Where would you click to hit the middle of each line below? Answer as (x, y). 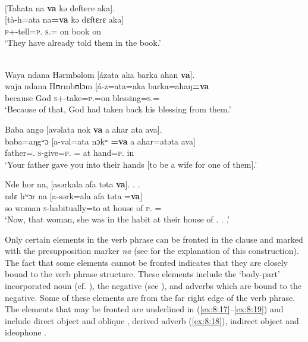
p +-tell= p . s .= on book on (53, 31)
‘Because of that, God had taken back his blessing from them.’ (118, 109)
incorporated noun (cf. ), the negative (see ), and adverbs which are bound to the (153, 286)
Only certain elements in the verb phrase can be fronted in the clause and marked (154, 239)
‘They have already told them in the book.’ (83, 43)
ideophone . (26, 332)
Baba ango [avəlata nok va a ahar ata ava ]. (84, 129)
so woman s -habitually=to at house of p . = (83, 207)
